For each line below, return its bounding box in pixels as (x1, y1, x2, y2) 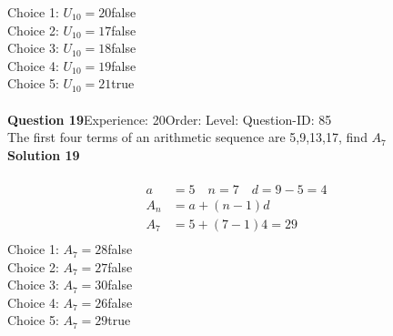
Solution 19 (7, 145, 80, 164)
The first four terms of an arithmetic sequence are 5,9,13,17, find (7, 127, 368, 147)
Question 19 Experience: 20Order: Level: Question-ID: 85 (7, 109, 332, 128)
